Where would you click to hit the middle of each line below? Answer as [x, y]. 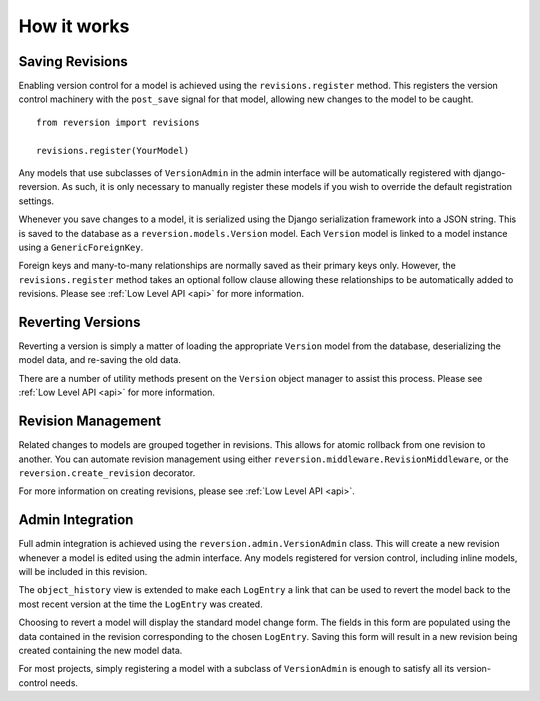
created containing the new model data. [100, 650]
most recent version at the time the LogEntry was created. [141, 604]
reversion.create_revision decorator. [107, 472]
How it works [74, 26]
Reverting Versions [79, 321]
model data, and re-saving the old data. [100, 360]
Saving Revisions [73, 61]
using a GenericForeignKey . [81, 247]
